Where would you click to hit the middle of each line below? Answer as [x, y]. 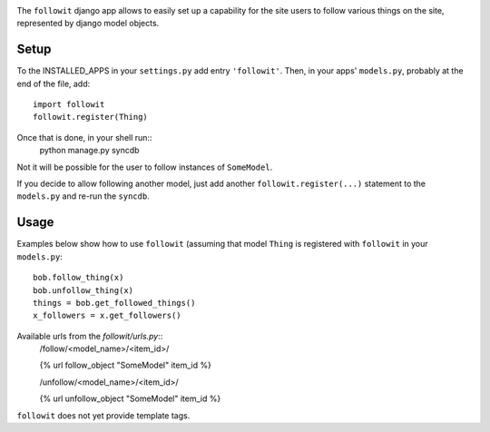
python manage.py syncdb [89, 151]
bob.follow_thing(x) [78, 278]
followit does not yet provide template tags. [103, 415]
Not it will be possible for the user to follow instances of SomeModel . [145, 167]
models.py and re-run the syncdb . [83, 196]
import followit [69, 105]
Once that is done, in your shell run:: [84, 137]
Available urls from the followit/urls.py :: [90, 336]
